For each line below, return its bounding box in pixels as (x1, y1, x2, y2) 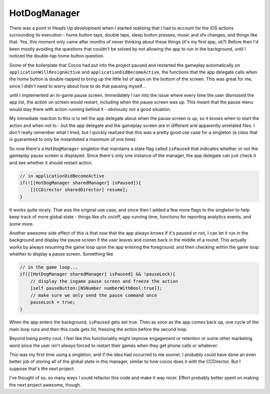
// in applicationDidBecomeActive (19, 173, 104, 178)
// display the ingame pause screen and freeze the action (30, 278, 178, 284)
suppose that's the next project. (9, 365, 75, 371)
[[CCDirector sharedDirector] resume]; (30, 187, 128, 192)
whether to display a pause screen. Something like (9, 251, 113, 257)
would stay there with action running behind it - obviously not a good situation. (9, 106, 171, 112)
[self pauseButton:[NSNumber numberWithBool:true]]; (30, 285, 162, 291)
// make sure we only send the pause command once (30, 292, 157, 298)
